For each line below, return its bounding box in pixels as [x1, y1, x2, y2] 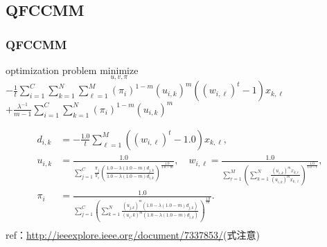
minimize [100, 66, 139, 76]
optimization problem [6, 63, 97, 77]
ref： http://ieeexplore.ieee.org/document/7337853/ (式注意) [6, 228, 260, 242]
